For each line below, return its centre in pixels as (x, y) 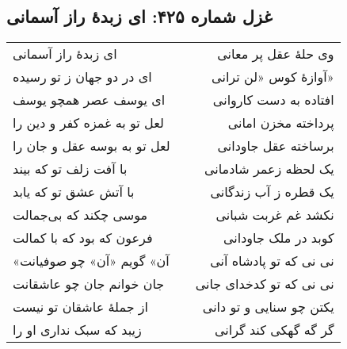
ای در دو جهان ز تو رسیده (82, 77)
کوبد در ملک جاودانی (279, 238)
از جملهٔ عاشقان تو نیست (81, 307)
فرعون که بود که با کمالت (83, 238)
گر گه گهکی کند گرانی (274, 330)
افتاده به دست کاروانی (273, 100)
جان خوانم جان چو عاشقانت (89, 284)
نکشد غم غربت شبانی (275, 215)
